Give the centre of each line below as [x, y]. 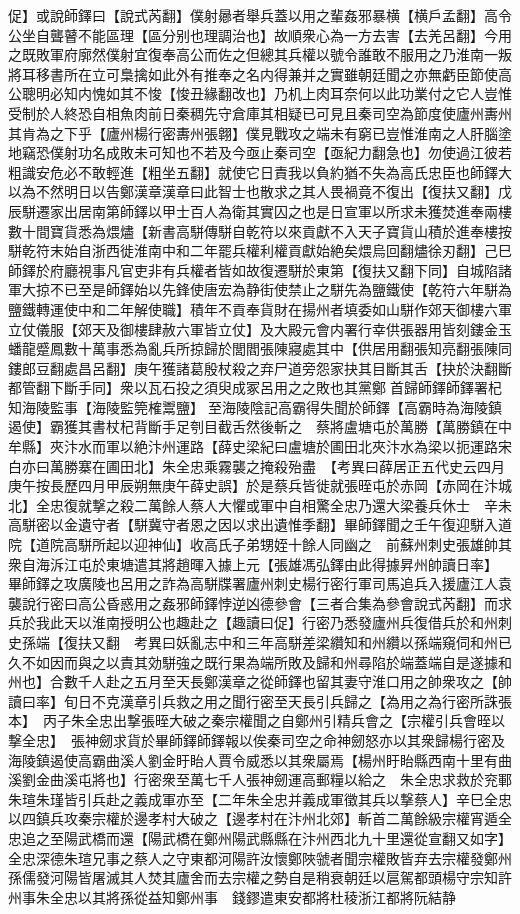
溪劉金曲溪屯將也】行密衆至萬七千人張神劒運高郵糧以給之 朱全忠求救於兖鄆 [260, 779]
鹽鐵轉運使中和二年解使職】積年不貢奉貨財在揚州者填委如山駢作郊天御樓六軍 [260, 308]
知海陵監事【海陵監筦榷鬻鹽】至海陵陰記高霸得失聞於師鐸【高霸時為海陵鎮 [255, 406]
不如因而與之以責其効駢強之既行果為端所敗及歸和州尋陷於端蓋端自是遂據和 [266, 661]
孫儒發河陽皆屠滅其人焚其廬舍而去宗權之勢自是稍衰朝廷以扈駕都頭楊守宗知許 [260, 877]
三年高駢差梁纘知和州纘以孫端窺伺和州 [371, 642]
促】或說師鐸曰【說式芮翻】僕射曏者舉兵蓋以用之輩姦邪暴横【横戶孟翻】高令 [260, 15]
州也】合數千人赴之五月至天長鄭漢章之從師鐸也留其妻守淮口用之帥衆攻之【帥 [260, 681]
